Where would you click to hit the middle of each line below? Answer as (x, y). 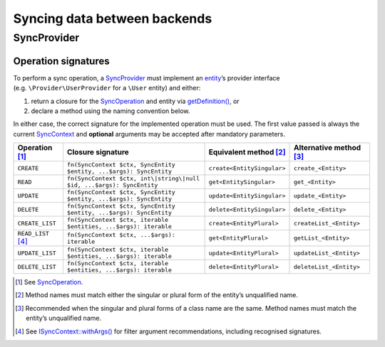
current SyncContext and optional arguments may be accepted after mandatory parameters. (149, 134)
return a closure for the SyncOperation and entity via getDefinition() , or (135, 101)
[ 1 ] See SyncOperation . (49, 282)
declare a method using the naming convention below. (111, 111)
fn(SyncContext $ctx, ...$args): (121, 235)
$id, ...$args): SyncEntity (112, 185)
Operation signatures (61, 61)
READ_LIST (34, 234)
